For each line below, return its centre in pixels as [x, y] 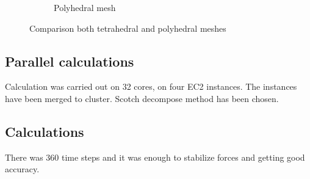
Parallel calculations [70, 61]
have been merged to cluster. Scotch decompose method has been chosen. [142, 98]
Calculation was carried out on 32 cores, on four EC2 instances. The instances [151, 86]
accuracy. [22, 169]
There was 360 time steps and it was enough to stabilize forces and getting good [155, 157]
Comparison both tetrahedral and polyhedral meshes [128, 28]
